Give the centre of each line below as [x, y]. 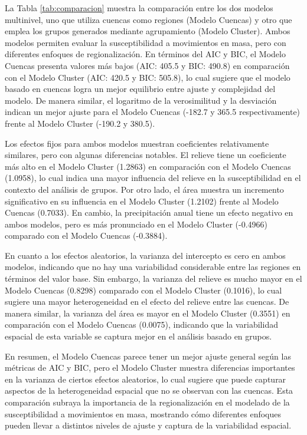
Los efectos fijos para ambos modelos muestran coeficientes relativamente [137, 143]
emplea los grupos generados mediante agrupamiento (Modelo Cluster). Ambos [148, 31]
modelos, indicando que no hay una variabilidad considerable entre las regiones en [153, 267]
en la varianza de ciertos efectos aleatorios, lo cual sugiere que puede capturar [146, 379]
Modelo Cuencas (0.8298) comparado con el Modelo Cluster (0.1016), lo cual [143, 290]
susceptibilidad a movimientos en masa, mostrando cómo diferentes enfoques [143, 413]
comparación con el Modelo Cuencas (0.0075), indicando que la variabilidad [141, 324]
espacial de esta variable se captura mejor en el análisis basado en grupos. [138, 336]
